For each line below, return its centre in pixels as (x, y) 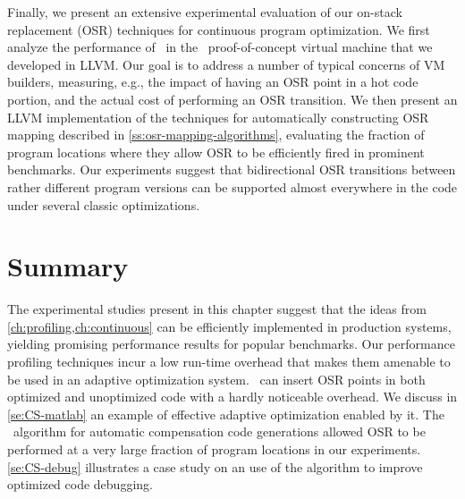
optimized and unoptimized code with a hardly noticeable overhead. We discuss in (232, 397)
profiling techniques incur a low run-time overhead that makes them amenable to (229, 362)
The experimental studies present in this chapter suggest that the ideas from (217, 309)
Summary (68, 266)
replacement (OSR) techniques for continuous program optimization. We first (219, 29)
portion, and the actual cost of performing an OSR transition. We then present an (232, 99)
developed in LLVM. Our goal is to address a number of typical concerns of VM (226, 64)
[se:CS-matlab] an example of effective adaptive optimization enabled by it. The (226, 414)
